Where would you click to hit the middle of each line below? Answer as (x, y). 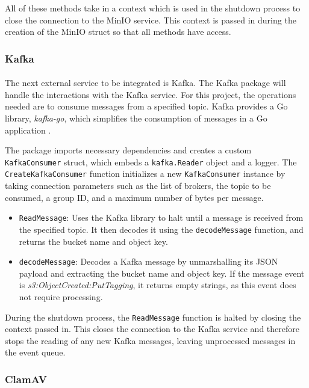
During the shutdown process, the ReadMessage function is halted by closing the (153, 317)
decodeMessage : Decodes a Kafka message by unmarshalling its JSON (148, 261)
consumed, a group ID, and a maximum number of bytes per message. (134, 197)
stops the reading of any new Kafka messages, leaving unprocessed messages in (150, 340)
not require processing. (61, 297)
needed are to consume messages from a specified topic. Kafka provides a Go (146, 106)
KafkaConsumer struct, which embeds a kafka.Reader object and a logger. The (151, 162)
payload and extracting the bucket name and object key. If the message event (162, 273)
